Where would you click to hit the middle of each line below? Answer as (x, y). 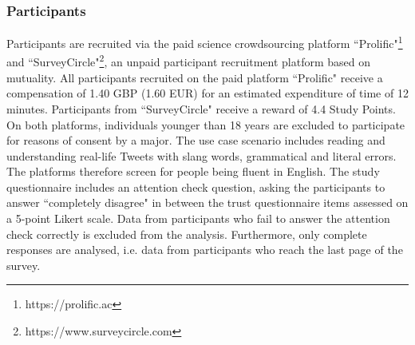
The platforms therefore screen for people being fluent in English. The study (193, 171)
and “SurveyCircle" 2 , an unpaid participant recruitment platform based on (188, 61)
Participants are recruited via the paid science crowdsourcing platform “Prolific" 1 (205, 42)
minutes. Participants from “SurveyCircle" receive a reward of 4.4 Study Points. (201, 108)
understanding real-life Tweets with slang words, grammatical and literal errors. (202, 155)
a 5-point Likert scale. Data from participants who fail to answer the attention (198, 218)
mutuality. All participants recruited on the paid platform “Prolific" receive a (195, 77)
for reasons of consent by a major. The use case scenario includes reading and (196, 140)
